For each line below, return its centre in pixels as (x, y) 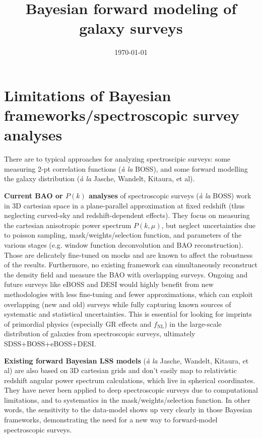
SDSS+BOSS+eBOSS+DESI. (50, 343)
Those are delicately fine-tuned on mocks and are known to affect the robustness (128, 254)
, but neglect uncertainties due (208, 225)
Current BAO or (34, 195)
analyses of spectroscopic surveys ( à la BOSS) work (170, 195)
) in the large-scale (193, 323)
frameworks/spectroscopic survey (122, 115)
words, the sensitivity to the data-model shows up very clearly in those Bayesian (128, 410)
